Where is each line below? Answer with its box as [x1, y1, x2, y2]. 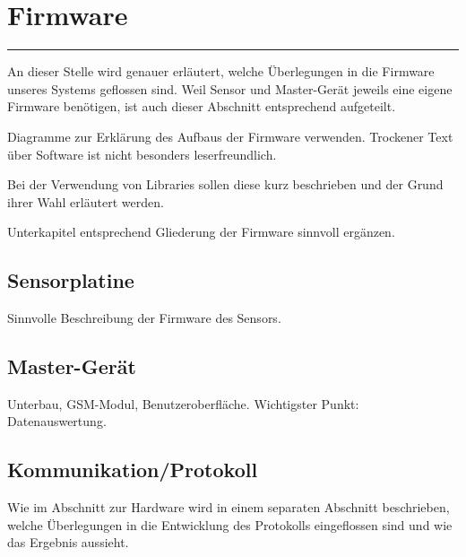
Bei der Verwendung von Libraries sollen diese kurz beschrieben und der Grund [7, 175, 444, 194]
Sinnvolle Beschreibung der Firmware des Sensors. [7, 309, 281, 327]
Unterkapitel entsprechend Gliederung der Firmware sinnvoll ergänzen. [7, 222, 395, 241]
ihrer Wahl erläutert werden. [7, 192, 164, 211]
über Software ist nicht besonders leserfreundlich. [7, 144, 277, 163]
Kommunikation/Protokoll [7, 456, 258, 483]
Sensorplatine [7, 266, 134, 294]
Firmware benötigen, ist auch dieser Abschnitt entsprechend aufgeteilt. [7, 97, 396, 116]
